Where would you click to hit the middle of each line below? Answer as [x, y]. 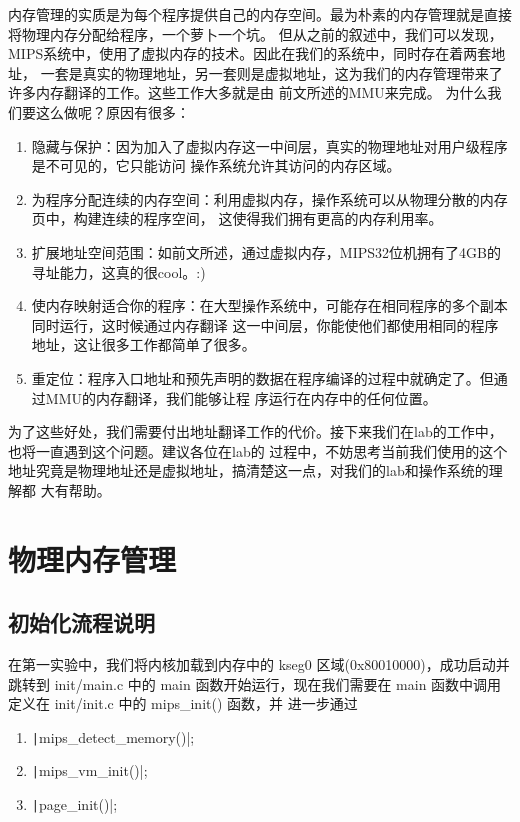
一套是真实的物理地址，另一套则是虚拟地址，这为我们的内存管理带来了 [271, 72]
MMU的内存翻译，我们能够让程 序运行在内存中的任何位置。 [241, 397]
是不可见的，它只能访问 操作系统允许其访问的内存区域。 [216, 165]
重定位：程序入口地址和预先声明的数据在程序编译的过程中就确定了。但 [262, 377]
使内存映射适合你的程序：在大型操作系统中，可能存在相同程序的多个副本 [269, 305]
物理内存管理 [92, 558]
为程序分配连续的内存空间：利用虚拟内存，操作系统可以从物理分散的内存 [269, 198]
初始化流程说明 [81, 622]
